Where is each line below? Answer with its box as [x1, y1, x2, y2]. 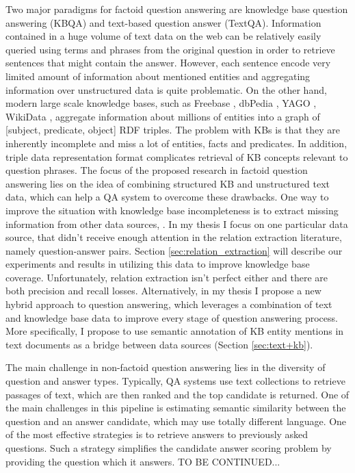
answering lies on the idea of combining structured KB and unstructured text [5, 176, 330, 190]
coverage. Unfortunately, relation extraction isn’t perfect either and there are [5, 270, 328, 284]
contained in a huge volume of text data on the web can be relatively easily [5, 29, 321, 43]
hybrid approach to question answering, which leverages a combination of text [5, 297, 332, 311]
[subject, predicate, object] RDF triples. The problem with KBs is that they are [5, 123, 340, 137]
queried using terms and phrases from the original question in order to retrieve [5, 42, 335, 56]
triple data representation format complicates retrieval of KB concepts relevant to [5, 149, 348, 164]
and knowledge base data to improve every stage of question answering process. [5, 310, 338, 324]
